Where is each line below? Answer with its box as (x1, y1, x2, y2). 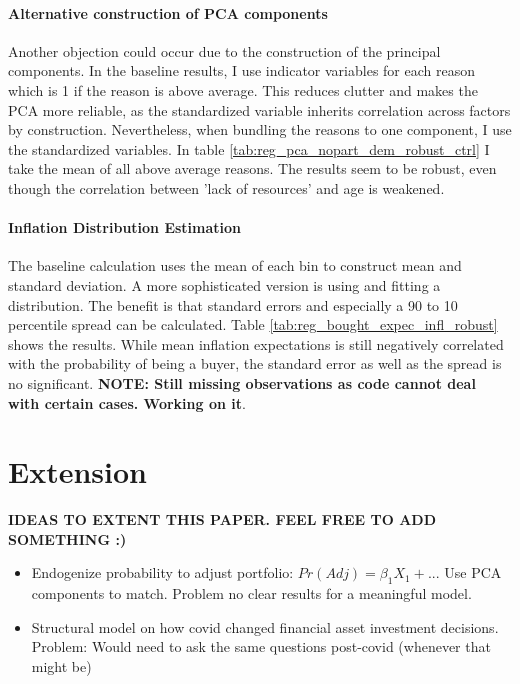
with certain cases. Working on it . (8, 392, 246, 413)
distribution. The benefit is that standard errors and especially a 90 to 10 (8, 294, 458, 315)
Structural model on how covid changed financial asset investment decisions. (31, 616, 499, 637)
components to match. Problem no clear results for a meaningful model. (31, 583, 472, 604)
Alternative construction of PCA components (8, 2, 328, 23)
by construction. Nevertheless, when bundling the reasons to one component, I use (8, 119, 512, 140)
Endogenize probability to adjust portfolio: (31, 562, 294, 583)
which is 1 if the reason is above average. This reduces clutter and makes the (8, 79, 478, 100)
